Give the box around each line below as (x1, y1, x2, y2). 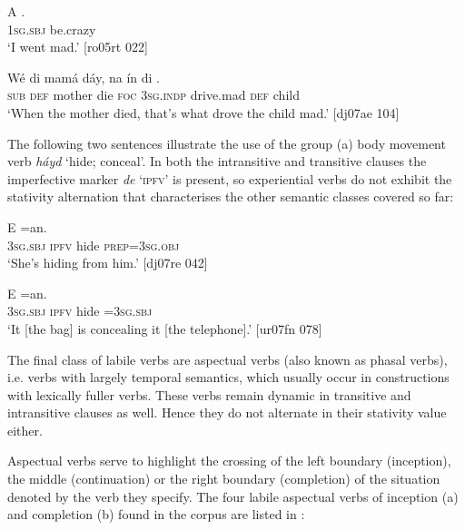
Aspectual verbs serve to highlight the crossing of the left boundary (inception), (7, 451, 451, 470)
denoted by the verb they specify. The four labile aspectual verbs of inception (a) (7, 486, 459, 505)
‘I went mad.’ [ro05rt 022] (7, 37, 148, 56)
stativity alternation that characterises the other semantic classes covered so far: (7, 187, 454, 206)
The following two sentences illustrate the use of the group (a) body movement (7, 133, 446, 152)
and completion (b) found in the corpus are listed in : (7, 505, 305, 524)
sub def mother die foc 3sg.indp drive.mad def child (7, 85, 300, 104)
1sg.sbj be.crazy (7, 19, 96, 38)
